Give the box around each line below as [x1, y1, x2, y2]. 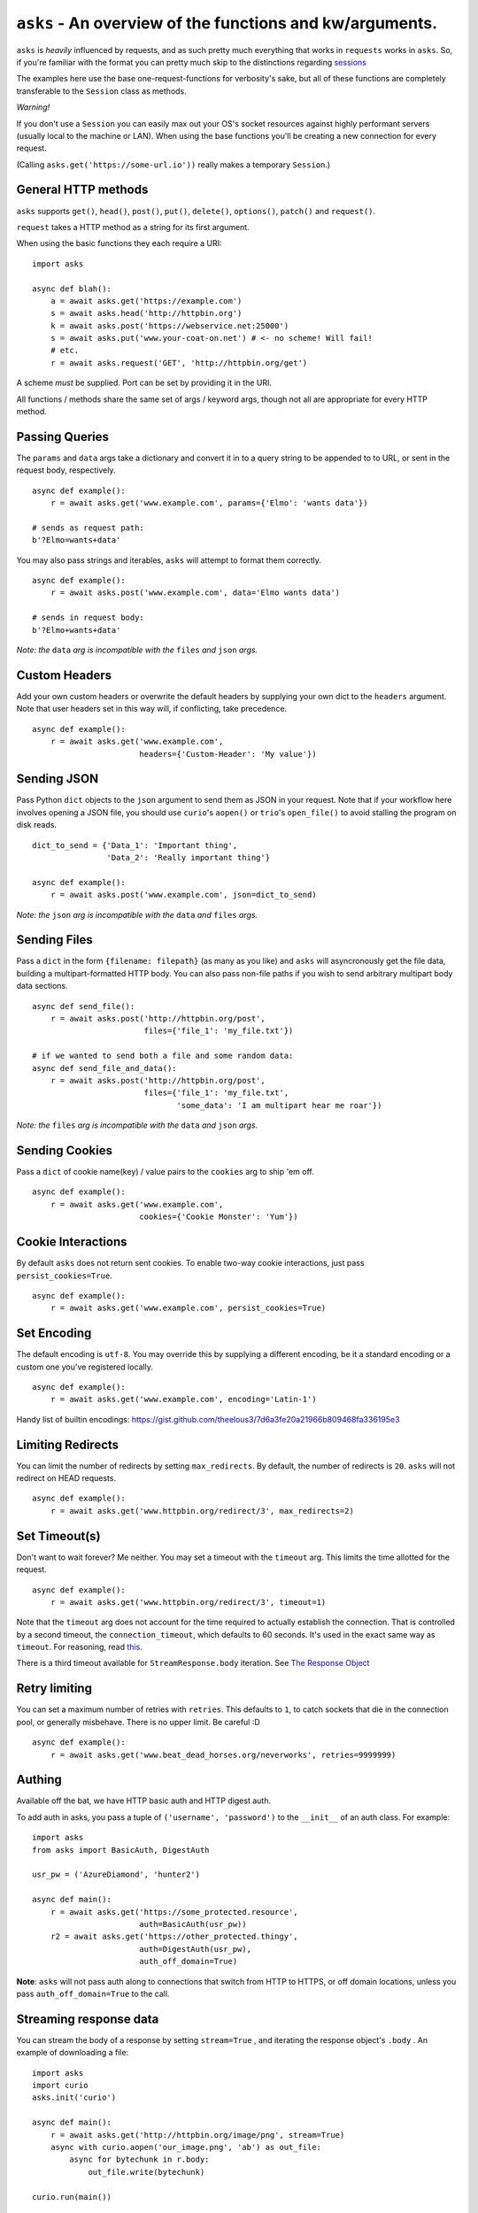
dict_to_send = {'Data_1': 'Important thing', [32, 840, 238, 850]
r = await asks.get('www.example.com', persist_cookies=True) [50, 1303, 327, 1314]
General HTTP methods [16, 182, 149, 197]
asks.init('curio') [32, 2093, 117, 2102]
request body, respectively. [16, 465, 116, 475]
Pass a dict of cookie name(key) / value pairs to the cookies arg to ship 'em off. [16, 1167, 314, 1177]
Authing [16, 1772, 62, 1787]
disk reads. [16, 820, 58, 830]
